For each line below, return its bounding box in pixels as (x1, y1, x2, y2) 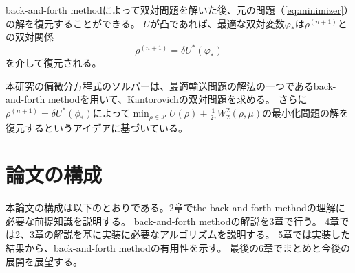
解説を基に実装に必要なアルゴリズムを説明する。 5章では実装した (53, 227, 351, 241)
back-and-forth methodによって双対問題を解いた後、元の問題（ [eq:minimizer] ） (6, 3, 349, 16)
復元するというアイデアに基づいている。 (6, 120, 188, 134)
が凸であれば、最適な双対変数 (149, 16, 285, 30)
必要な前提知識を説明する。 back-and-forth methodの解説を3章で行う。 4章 (6, 213, 340, 228)
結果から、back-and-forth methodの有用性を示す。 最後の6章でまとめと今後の (6, 241, 351, 255)
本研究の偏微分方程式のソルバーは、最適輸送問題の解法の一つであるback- (6, 78, 336, 93)
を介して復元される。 (6, 56, 102, 70)
